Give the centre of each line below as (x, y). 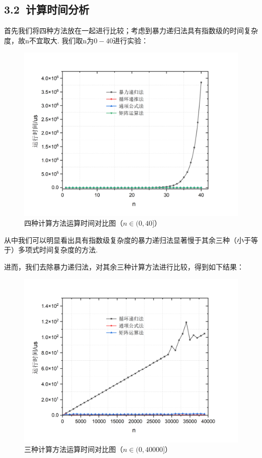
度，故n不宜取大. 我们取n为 (49, 40)
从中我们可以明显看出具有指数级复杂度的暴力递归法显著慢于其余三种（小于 (127, 240)
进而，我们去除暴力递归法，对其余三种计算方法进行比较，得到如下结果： (124, 266)
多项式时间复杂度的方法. (58, 250)
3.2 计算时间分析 (47, 9)
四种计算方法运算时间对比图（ (74, 223)
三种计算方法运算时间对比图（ (74, 449)
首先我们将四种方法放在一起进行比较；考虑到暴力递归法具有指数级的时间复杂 (131, 30)
